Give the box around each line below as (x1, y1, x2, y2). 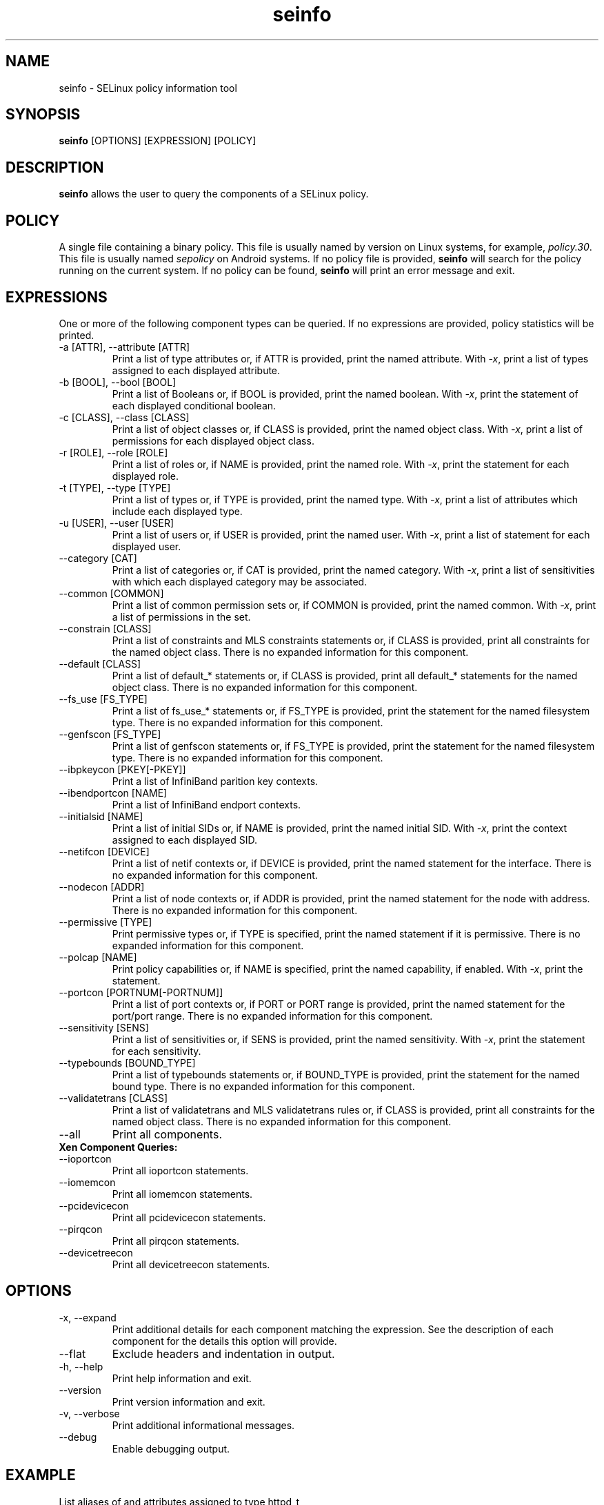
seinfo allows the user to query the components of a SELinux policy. (59, 188, 369, 200)
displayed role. (112, 469, 179, 482)
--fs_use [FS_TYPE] (59, 692, 148, 705)
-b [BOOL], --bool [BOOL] (59, 376, 177, 388)
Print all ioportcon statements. (112, 1164, 249, 1176)
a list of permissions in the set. (112, 610, 251, 623)
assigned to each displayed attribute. (112, 364, 281, 376)
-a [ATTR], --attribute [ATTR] (59, 340, 190, 353)
